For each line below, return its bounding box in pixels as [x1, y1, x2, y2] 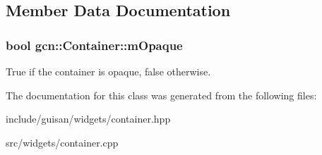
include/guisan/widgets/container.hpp [6, 111, 171, 126]
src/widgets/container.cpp [6, 135, 119, 149]
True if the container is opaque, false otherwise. [6, 64, 211, 78]
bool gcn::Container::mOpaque [6, 36, 183, 54]
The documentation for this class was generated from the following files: [6, 87, 317, 102]
